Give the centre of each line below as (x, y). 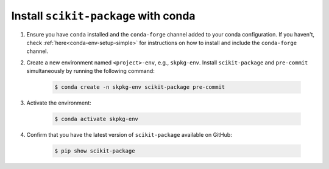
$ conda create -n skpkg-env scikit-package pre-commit (140, 87)
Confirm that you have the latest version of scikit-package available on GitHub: (129, 135)
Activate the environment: (59, 103)
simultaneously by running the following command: (90, 71)
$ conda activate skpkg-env (96, 119)
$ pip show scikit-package (95, 151)
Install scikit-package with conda (103, 16)
